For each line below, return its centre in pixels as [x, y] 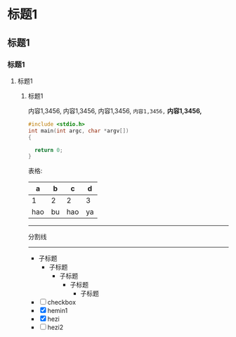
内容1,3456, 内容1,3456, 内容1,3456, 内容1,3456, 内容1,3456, [115, 110]
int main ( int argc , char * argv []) [78, 131]
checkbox [61, 303]
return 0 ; [48, 150]
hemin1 [58, 311]
